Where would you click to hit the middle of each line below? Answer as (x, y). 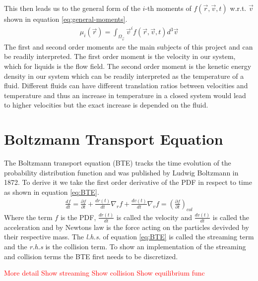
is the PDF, (78, 217)
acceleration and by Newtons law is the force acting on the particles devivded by (127, 227)
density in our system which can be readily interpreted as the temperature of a (124, 76)
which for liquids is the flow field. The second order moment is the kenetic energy (128, 66)
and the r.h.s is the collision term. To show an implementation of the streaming (125, 246)
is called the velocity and (154, 217)
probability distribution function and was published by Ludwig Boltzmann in (121, 172)
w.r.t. (238, 8)
